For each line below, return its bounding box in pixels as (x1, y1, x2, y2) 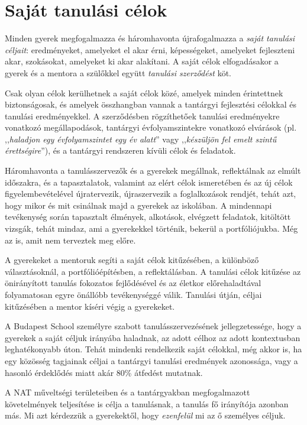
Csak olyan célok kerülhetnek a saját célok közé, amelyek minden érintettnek (5, 86, 283, 99)
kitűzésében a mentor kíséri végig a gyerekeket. (5, 300, 175, 312)
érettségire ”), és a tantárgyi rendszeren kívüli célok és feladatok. (5, 144, 236, 157)
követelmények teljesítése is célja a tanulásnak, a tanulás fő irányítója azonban (5, 397, 289, 410)
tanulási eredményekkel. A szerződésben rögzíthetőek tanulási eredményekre (5, 109, 280, 122)
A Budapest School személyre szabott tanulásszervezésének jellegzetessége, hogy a (5, 320, 302, 332)
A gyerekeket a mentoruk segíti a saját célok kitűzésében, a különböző (5, 254, 259, 266)
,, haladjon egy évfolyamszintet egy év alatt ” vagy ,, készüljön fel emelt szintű (5, 132, 277, 145)
